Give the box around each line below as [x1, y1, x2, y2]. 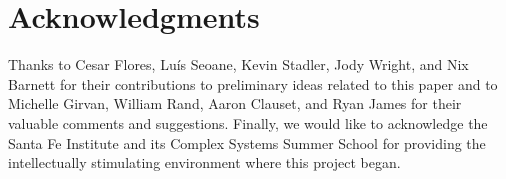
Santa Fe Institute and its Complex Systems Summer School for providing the [8, 132, 486, 153]
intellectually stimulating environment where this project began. [8, 152, 401, 173]
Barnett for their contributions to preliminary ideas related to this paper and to [8, 73, 498, 94]
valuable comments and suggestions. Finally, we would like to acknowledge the [8, 112, 488, 133]
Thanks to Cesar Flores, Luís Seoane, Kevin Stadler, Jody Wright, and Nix [8, 54, 469, 75]
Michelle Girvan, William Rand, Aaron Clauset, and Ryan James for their [8, 93, 462, 114]
